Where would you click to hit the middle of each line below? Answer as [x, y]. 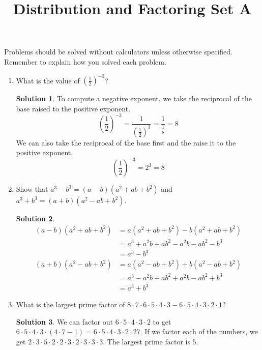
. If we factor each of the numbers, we [199, 331]
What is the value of [48, 80]
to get [162, 321]
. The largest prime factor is [147, 341]
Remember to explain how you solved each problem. [85, 61]
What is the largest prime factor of [70, 304]
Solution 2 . [35, 218]
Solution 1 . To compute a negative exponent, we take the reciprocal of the [134, 98]
